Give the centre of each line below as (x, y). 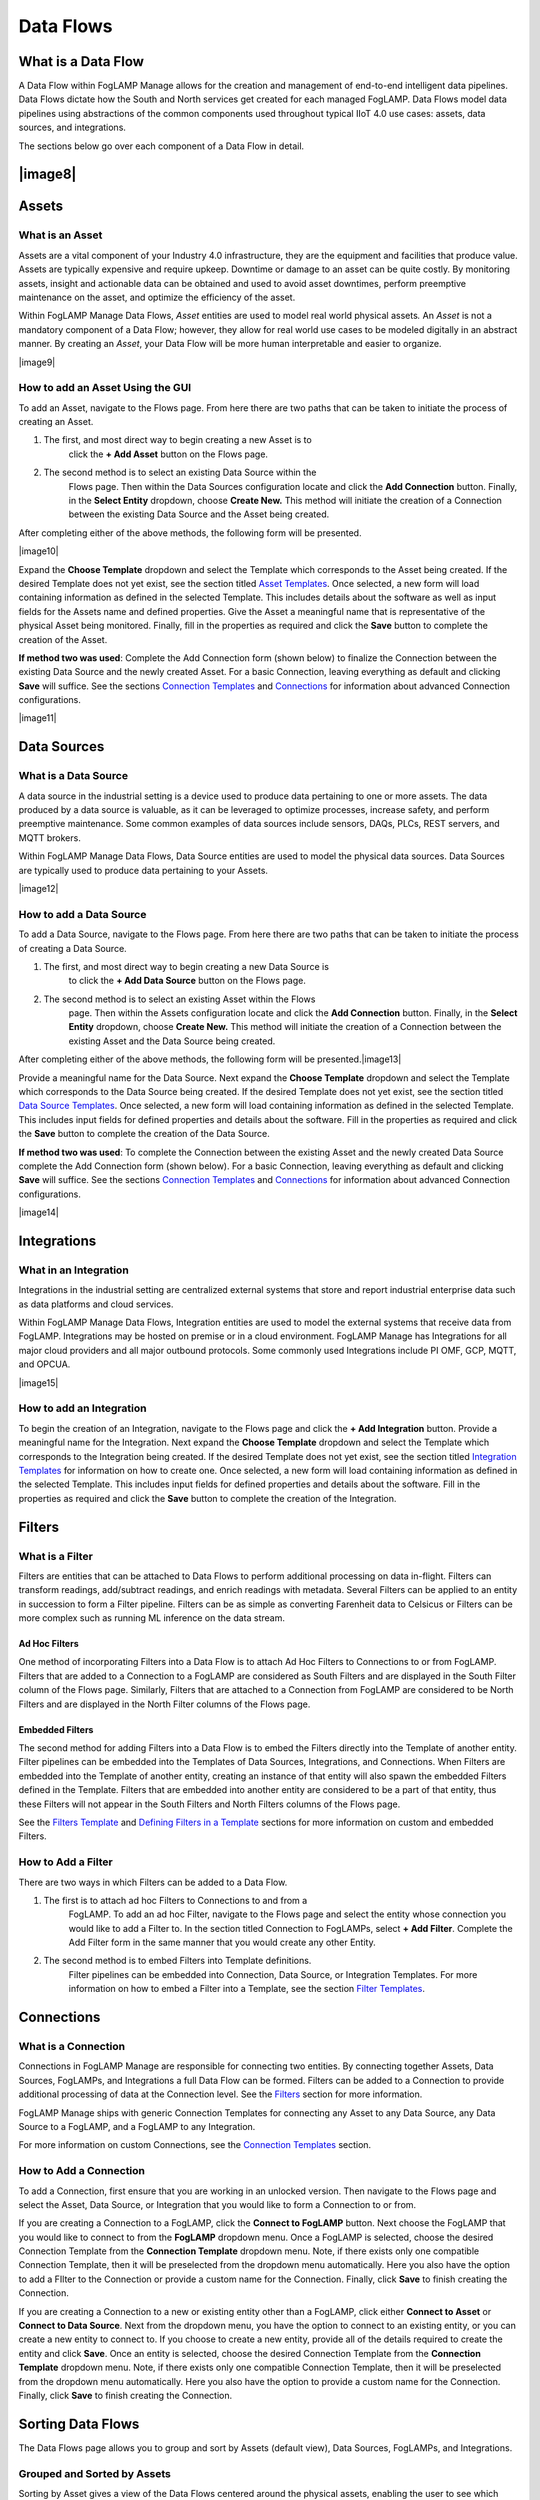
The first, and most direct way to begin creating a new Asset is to (177, 440)
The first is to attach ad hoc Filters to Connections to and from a (175, 1900)
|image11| (37, 718)
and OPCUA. (44, 1364)
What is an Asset (60, 235)
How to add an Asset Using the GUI (105, 388)
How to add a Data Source (82, 914)
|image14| (38, 1212)
